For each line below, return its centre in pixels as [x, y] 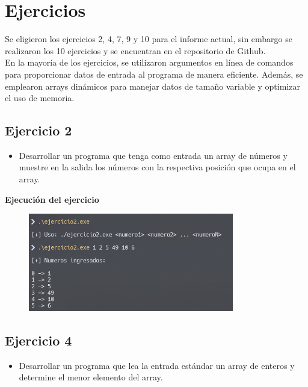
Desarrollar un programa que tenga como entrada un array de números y [153, 155]
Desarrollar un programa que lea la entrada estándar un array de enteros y [157, 365]
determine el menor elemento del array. [91, 377]
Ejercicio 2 [38, 130]
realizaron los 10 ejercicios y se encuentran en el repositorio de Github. [135, 50]
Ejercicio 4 [38, 340]
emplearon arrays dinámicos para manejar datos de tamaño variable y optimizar [152, 86]
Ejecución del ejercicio [52, 199]
